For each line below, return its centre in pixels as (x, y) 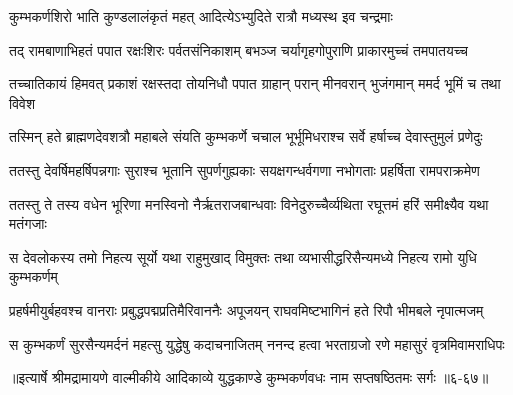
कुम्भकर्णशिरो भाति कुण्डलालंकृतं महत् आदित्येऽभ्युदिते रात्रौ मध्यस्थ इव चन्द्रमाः (201, 16)
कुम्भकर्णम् (33, 276)
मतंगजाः (28, 223)
